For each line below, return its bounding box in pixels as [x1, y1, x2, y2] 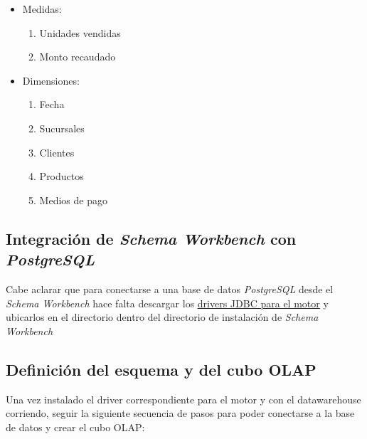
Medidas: [22, 1, 62, 16]
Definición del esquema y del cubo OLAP [6, 358, 317, 380]
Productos [39, 169, 84, 184]
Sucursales [39, 120, 85, 135]
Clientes [39, 144, 75, 159]
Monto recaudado [39, 49, 116, 64]
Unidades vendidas [39, 25, 121, 40]
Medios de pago [39, 192, 107, 207]
